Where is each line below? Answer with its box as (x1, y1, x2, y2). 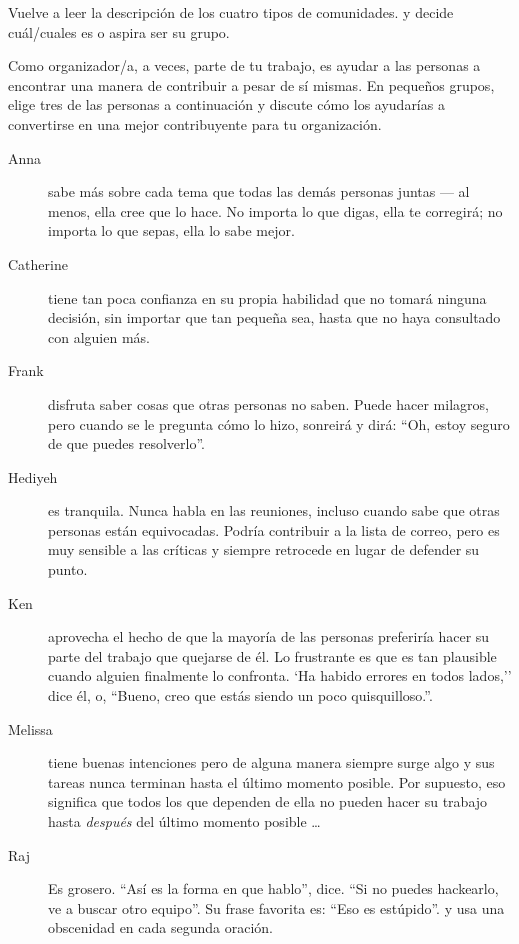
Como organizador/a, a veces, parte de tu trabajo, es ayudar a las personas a (8, 55, 481, 76)
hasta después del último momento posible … (48, 811, 321, 831)
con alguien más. (48, 326, 150, 347)
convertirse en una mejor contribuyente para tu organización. (8, 113, 382, 134)
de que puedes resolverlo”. (48, 433, 205, 454)
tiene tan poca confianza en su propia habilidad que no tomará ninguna (48, 287, 487, 308)
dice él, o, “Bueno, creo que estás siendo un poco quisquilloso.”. (48, 685, 433, 706)
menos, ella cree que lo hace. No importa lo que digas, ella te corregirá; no (48, 200, 503, 221)
